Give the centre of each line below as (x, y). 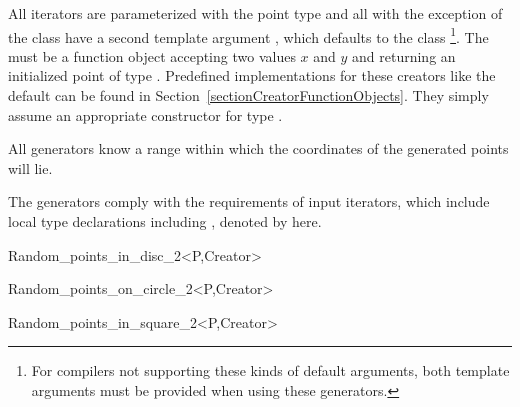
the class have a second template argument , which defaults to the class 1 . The (248, 35)
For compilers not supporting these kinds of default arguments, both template (270, 370)
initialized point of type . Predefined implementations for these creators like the (252, 75)
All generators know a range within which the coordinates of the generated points (258, 148)
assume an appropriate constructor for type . (145, 114)
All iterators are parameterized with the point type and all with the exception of (255, 13)
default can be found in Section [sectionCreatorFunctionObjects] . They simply (248, 95)
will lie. (30, 167)
